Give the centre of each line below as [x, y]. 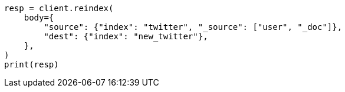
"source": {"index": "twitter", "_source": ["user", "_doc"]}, [193, 27]
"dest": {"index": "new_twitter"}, [126, 36]
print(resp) [32, 64]
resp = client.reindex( [59, 8]
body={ [39, 18]
